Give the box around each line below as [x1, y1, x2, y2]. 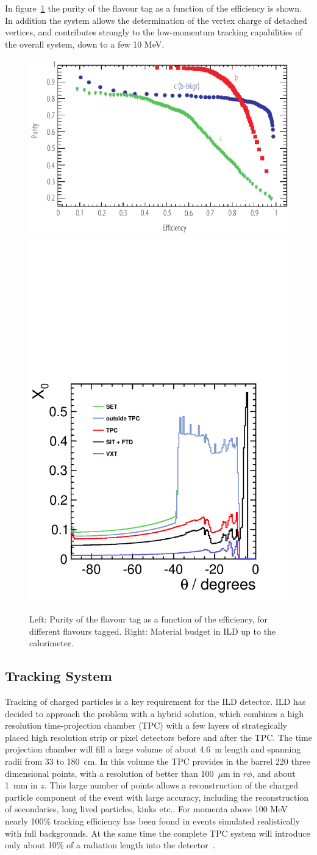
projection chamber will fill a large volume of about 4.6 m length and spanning [5, 743, 301, 756]
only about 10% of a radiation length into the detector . [5, 839, 215, 851]
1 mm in [5, 779, 38, 792]
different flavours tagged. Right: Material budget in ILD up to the [29, 624, 276, 637]
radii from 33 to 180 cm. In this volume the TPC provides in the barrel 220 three [5, 754, 310, 767]
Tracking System [5, 666, 112, 685]
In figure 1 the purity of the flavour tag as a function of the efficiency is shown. [5, 2, 302, 14]
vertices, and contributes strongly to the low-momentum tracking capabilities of [5, 26, 302, 38]
